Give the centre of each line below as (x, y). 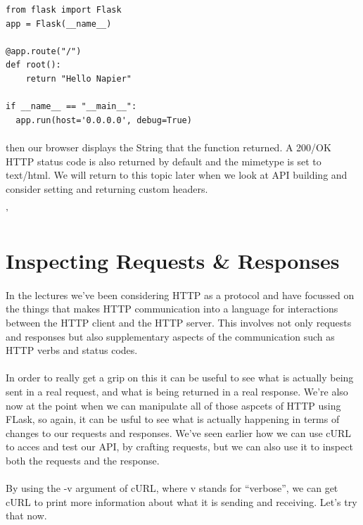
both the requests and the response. (83, 460)
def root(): (33, 65)
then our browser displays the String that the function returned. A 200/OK (168, 147)
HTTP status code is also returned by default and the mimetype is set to (164, 161)
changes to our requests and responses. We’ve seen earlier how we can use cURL (179, 432)
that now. (26, 515)
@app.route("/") (44, 51)
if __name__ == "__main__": (71, 107)
